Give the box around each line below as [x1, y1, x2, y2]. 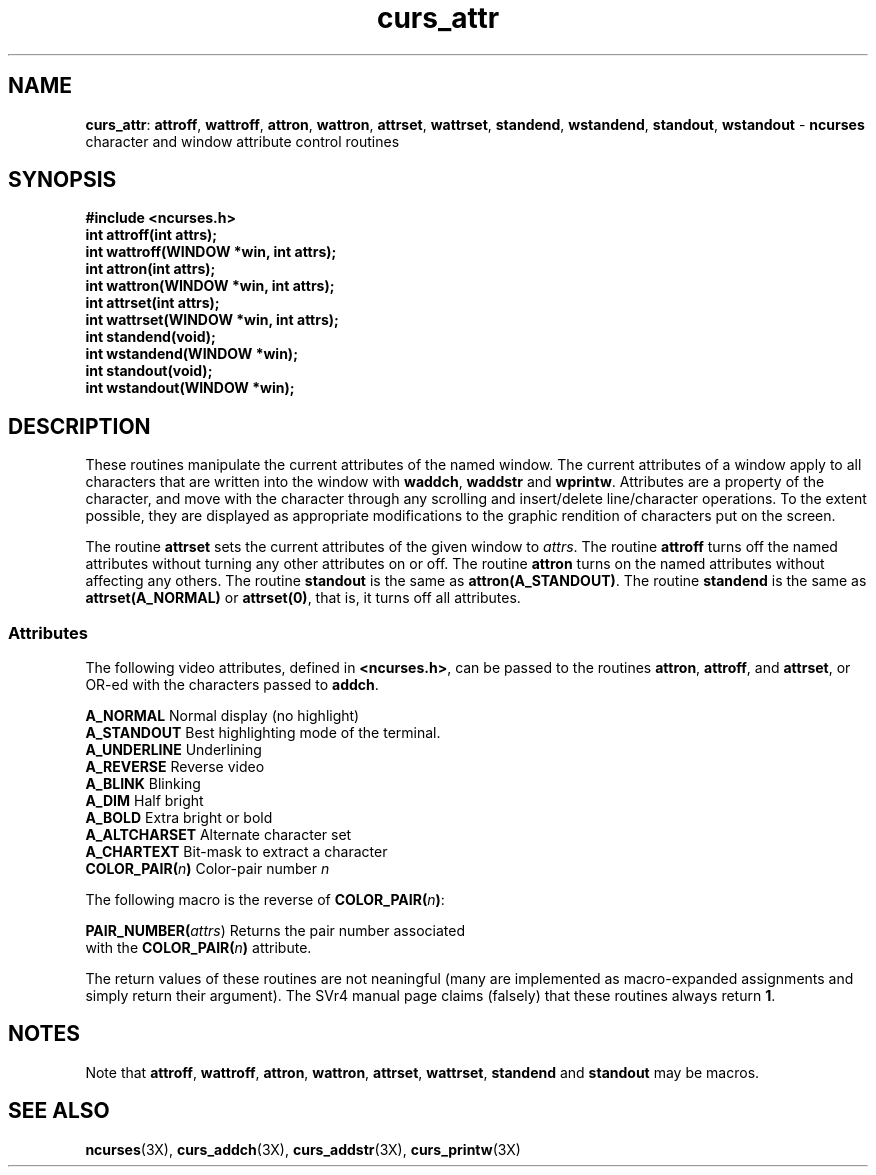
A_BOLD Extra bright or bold [85, 809, 273, 827]
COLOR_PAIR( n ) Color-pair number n [85, 860, 330, 878]
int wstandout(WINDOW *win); [85, 379, 295, 397]
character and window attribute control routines [85, 132, 400, 150]
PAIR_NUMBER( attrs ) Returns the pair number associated [85, 922, 465, 940]
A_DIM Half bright [85, 792, 204, 810]
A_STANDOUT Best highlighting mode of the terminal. [85, 724, 441, 742]
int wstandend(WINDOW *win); [85, 345, 298, 363]
